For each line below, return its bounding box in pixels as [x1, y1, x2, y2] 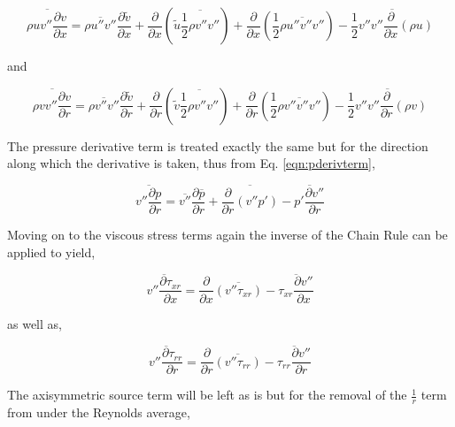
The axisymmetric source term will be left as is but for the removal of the [7, 385, 407, 404]
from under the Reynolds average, [7, 403, 190, 422]
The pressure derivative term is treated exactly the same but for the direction [7, 136, 428, 155]
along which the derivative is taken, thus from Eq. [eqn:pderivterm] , [7, 154, 375, 172]
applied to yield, [7, 242, 96, 261]
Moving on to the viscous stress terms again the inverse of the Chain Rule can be [7, 225, 448, 244]
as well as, [7, 314, 62, 332]
